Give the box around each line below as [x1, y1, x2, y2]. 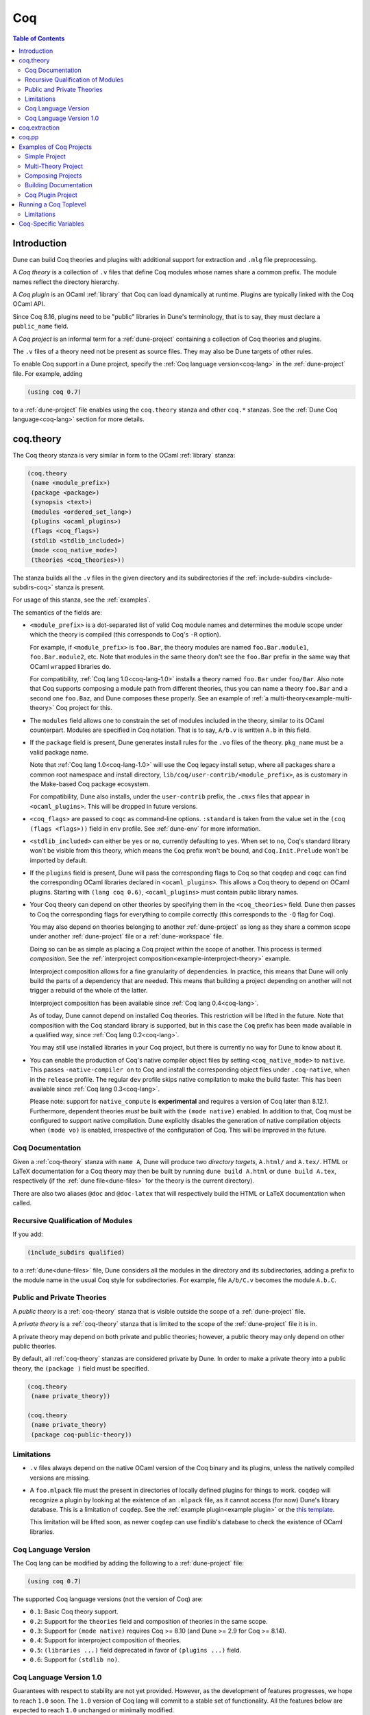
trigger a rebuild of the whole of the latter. [29, 986, 148, 995]
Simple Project [25, 152, 66, 161]
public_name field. [12, 322, 69, 331]
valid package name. [29, 748, 89, 756]
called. [12, 1199, 32, 1207]
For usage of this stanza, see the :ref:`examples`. [12, 595, 151, 604]
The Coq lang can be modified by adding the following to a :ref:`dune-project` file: [12, 1559, 245, 1567]
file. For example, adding [12, 369, 83, 377]
